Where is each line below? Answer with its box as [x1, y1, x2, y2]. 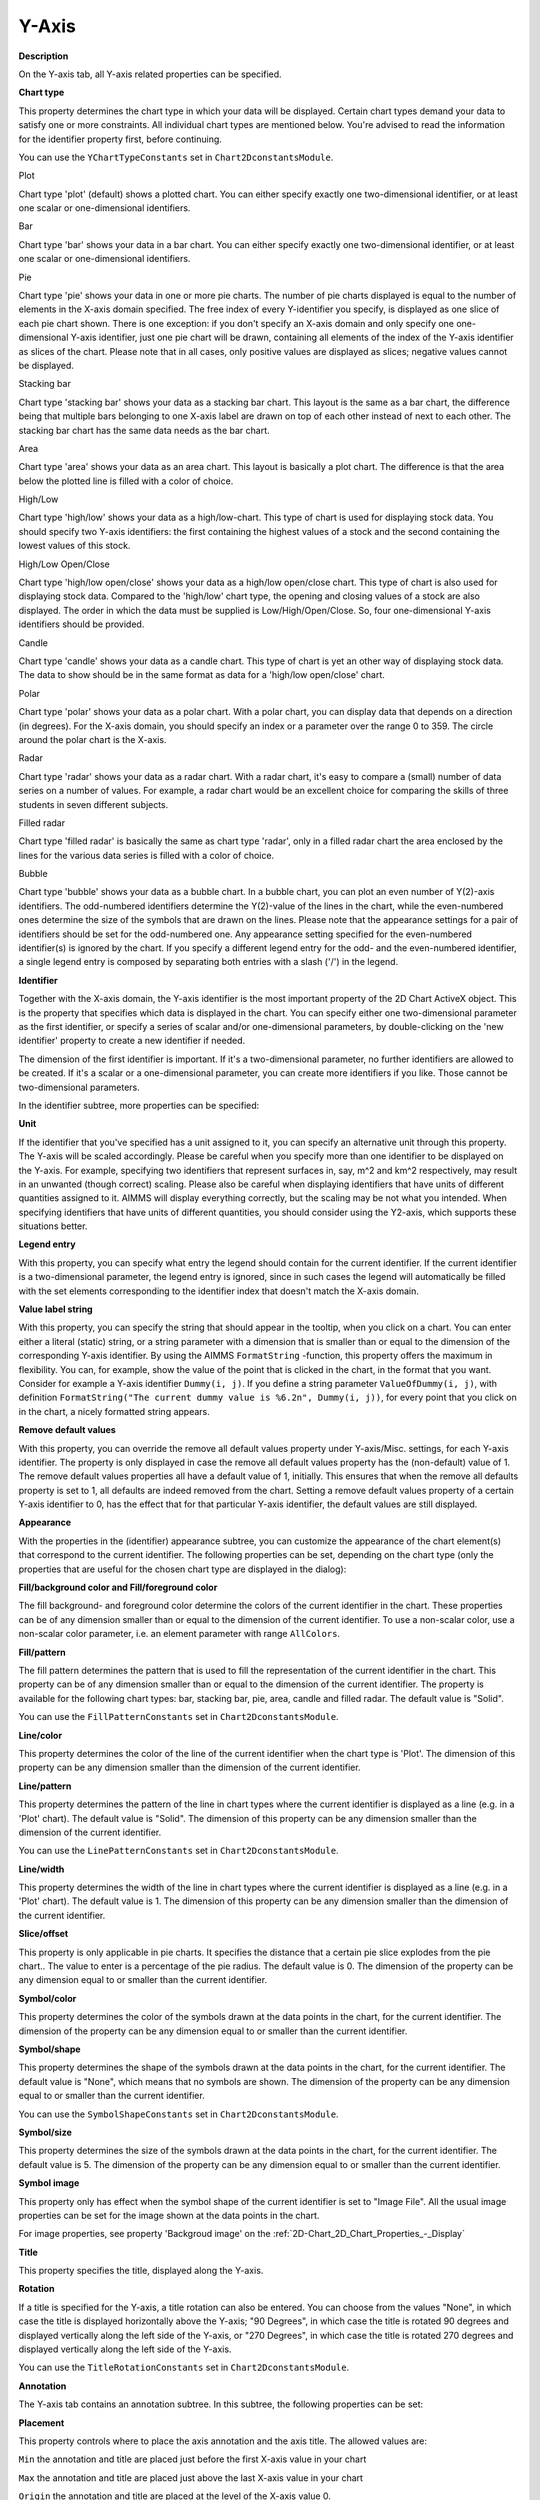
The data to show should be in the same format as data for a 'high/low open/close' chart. [18, 669, 385, 681]
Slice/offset [18, 1928, 69, 1940]
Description [18, 50, 69, 62]
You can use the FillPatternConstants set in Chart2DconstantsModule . [18, 1711, 339, 1723]
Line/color [18, 1729, 63, 1741]
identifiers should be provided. [18, 618, 145, 630]
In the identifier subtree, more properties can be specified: [18, 1099, 260, 1111]
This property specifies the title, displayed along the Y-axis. [18, 2265, 264, 2277]
